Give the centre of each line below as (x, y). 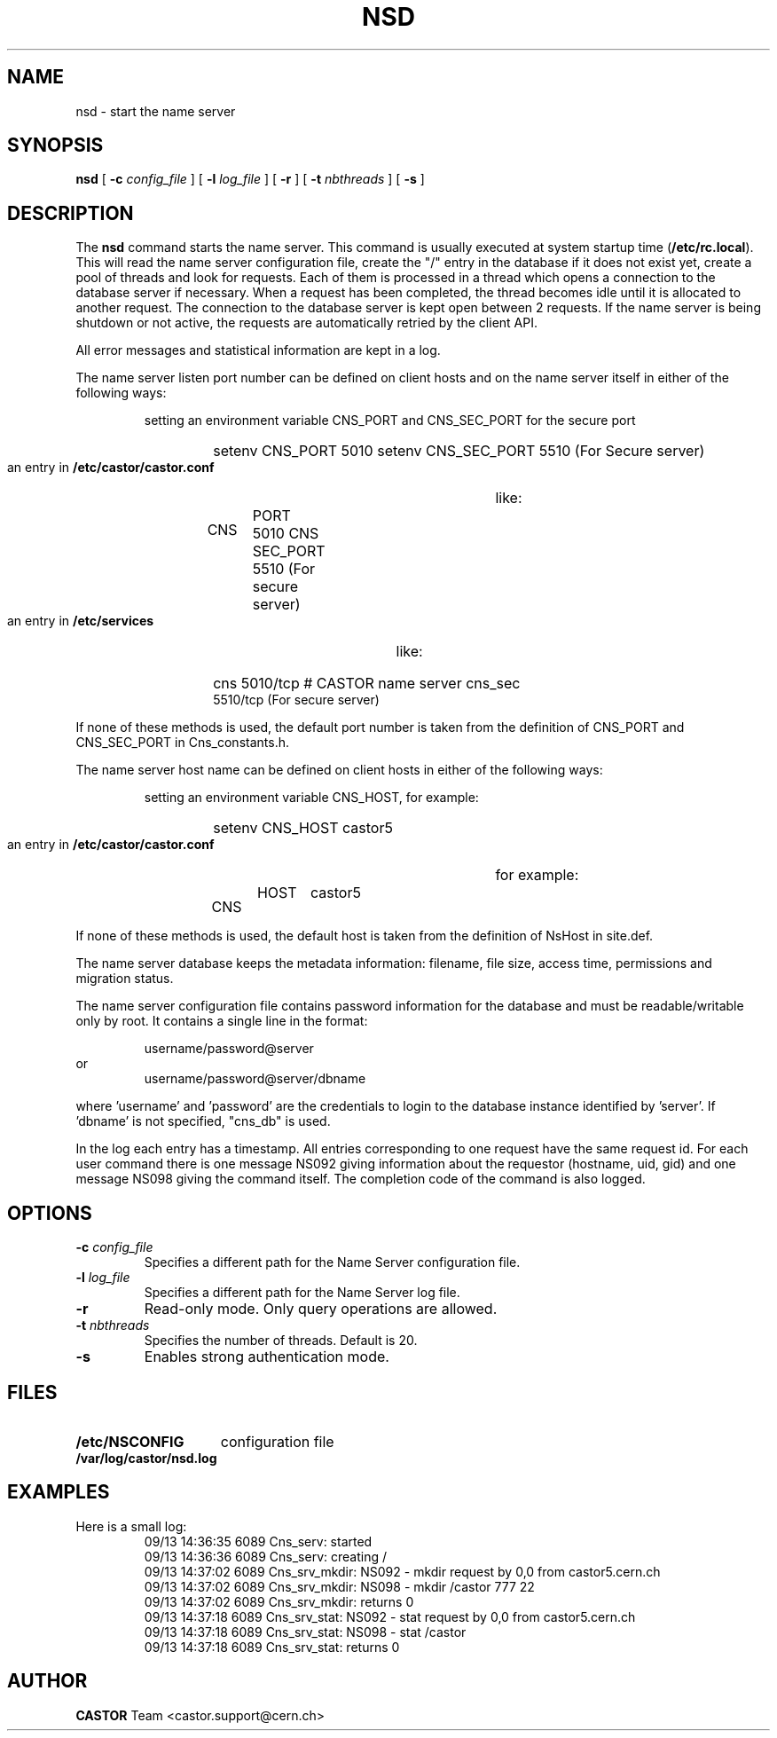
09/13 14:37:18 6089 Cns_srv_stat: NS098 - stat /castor (305, 1632)
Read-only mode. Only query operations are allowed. (321, 1309)
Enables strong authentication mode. (267, 1357)
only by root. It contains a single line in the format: (222, 1021)
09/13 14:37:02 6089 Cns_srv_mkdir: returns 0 (279, 1601)
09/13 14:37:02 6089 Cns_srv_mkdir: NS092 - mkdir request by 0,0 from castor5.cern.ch (402, 1571)
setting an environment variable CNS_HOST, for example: (311, 798)
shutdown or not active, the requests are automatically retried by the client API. (306, 323)
